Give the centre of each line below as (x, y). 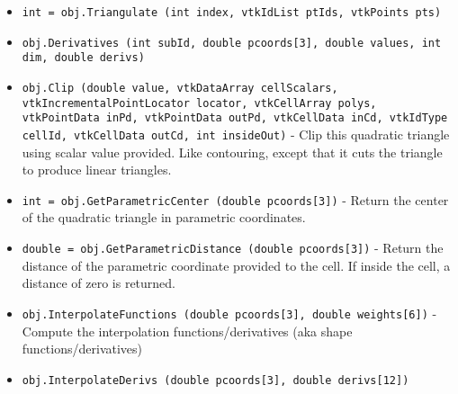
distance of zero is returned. (99, 283)
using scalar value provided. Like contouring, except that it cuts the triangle (232, 152)
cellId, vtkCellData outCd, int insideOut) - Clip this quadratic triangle (236, 134)
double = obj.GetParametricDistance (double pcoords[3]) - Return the (233, 248)
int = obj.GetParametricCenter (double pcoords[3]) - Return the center (235, 199)
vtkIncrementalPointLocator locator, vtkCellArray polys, (199, 103)
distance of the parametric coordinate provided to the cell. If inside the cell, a (236, 265)
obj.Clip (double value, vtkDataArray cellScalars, (180, 88)
